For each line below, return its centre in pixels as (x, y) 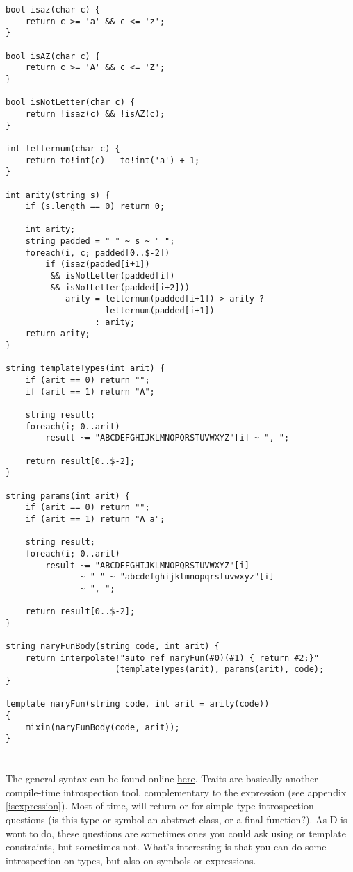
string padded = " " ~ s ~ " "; (100, 241)
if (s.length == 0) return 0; (95, 207)
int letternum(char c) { (63, 148)
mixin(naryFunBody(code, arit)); (102, 727)
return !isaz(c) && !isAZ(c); (95, 114)
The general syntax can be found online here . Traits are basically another (162, 779)
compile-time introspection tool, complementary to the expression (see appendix (176, 792)
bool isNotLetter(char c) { (71, 102)
